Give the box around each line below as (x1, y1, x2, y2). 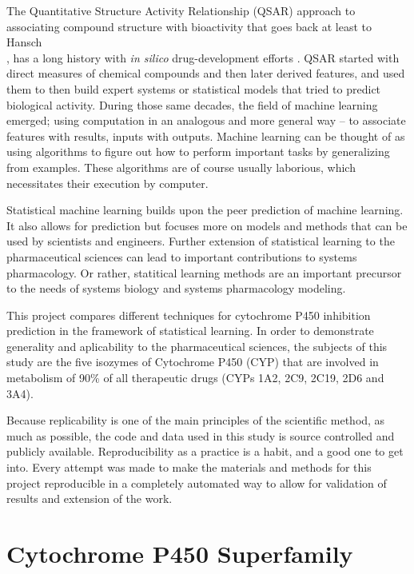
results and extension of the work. (6, 490, 173, 507)
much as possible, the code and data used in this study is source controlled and (6, 427, 395, 444)
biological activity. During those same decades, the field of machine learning (6, 96, 378, 113)
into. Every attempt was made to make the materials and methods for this (6, 459, 372, 476)
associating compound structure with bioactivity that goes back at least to (6, 18, 372, 34)
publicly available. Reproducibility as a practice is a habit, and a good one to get (6, 443, 404, 460)
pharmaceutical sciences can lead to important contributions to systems (6, 248, 357, 265)
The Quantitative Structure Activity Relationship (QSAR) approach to (6, 2, 356, 18)
